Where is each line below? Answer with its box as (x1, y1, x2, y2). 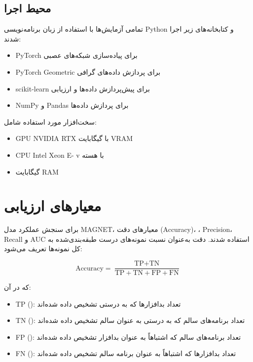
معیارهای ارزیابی (4, 195, 102, 216)
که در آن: (4, 282, 31, 292)
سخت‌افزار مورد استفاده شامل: (4, 116, 97, 127)
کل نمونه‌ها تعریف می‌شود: (4, 243, 82, 254)
